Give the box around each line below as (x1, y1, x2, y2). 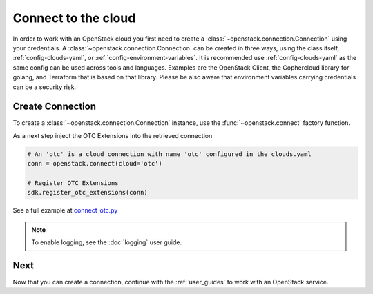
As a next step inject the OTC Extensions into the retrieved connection (12, 131, 213, 139)
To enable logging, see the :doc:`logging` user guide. (31, 238, 182, 246)
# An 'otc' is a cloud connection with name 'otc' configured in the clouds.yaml (27, 150, 312, 158)
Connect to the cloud (12, 10, 136, 26)
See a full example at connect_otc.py (12, 206, 118, 215)
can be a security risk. (12, 83, 76, 91)
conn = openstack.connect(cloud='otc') (27, 159, 162, 168)
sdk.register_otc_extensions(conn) (27, 188, 148, 197)
